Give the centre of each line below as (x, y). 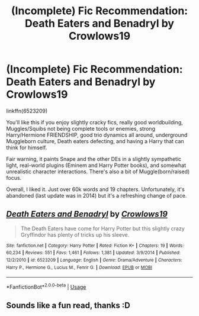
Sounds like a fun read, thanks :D (68, 306)
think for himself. (27, 147)
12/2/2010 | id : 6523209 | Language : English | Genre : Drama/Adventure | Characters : (94, 260)
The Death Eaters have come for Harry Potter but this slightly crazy (102, 228)
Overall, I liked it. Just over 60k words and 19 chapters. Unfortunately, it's (95, 189)
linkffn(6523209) (27, 111)
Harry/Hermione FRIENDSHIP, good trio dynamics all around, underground (97, 135)
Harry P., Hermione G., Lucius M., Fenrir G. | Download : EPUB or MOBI (79, 267)
